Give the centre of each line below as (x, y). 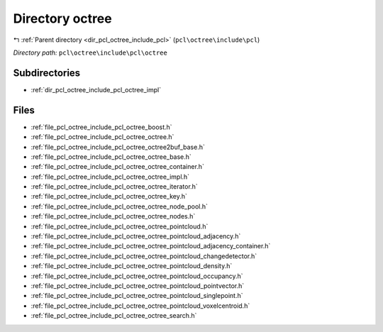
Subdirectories (47, 73)
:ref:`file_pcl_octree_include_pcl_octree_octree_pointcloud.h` (120, 226)
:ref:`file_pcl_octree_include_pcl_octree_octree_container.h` (118, 167)
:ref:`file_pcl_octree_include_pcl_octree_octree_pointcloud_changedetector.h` (144, 256)
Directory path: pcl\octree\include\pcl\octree (90, 52)
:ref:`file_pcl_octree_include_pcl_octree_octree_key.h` (109, 197)
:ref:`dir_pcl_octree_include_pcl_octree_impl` (96, 89)
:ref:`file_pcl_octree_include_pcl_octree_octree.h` (102, 137)
